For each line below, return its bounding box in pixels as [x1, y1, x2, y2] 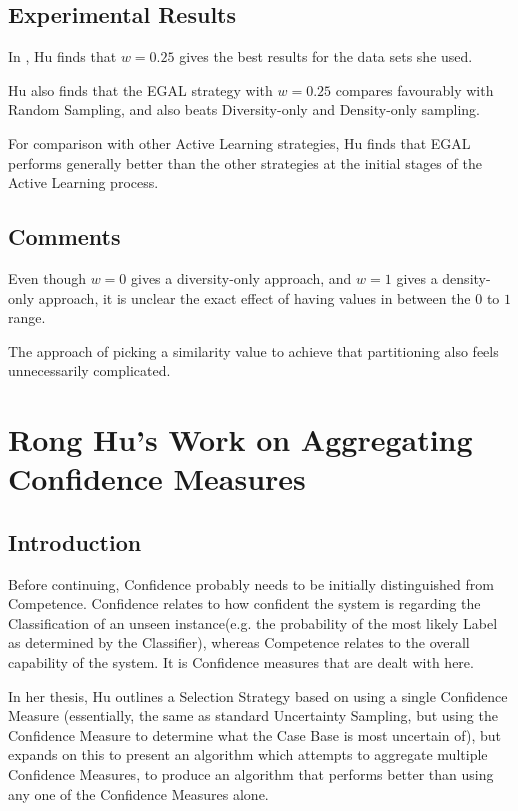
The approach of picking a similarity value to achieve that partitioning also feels [8, 340, 499, 361]
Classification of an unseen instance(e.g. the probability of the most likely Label [8, 612, 498, 633]
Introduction [8, 526, 142, 557]
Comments [8, 221, 121, 252]
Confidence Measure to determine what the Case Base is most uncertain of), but [8, 724, 501, 745]
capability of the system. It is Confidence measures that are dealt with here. [8, 652, 474, 673]
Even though [8, 267, 86, 288]
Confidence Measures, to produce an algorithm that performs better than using [8, 764, 494, 785]
